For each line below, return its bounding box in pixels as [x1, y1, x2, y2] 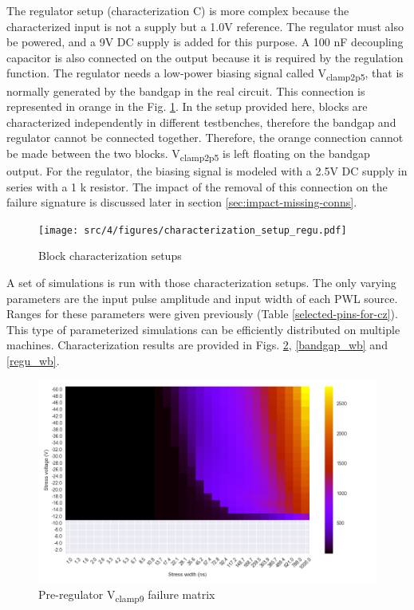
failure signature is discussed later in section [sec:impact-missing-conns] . [6, 194, 357, 211]
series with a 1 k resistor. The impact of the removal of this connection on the [6, 178, 388, 195]
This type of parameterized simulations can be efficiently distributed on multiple [6, 321, 400, 337]
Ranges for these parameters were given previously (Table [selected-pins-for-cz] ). [6, 305, 398, 322]
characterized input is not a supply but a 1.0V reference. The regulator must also [6, 18, 404, 34]
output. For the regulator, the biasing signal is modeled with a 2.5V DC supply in [6, 163, 408, 179]
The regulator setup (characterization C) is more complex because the [6, 2, 349, 18]
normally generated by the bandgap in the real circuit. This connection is [6, 82, 365, 99]
